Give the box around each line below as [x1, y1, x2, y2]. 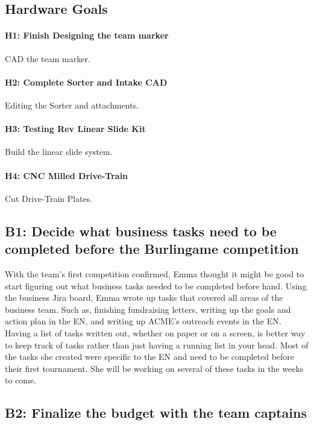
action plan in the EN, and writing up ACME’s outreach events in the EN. [5, 315, 281, 327]
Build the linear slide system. [5, 145, 113, 158]
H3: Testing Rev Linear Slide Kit [5, 122, 146, 135]
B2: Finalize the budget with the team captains [5, 403, 307, 422]
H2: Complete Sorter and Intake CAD [5, 75, 168, 88]
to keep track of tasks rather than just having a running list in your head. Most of [5, 338, 309, 351]
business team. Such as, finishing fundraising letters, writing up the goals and [5, 303, 291, 315]
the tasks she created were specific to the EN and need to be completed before [5, 350, 295, 363]
